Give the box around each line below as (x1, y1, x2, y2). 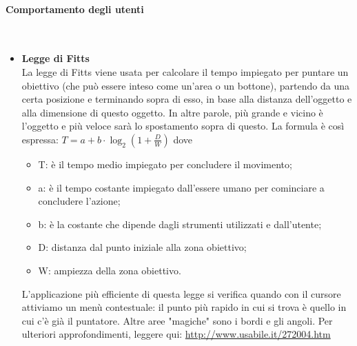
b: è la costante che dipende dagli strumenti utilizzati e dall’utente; (38, 216, 322, 231)
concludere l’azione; (38, 194, 121, 208)
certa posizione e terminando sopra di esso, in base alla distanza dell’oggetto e (21, 92, 352, 106)
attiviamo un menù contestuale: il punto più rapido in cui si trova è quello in (21, 300, 347, 314)
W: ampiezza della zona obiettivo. (38, 263, 181, 277)
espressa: (21, 132, 59, 146)
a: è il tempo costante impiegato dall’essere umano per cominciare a (38, 180, 325, 194)
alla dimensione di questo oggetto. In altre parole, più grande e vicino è (21, 105, 323, 119)
